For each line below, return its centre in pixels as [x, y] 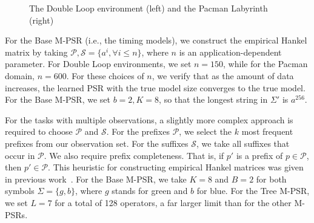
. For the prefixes [138, 131]
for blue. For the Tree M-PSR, [253, 191]
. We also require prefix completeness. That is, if [134, 155]
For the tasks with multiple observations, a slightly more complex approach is [149, 119]
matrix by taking [36, 52]
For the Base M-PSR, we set [58, 99]
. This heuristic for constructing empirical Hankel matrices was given [176, 167]
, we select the [205, 131]
